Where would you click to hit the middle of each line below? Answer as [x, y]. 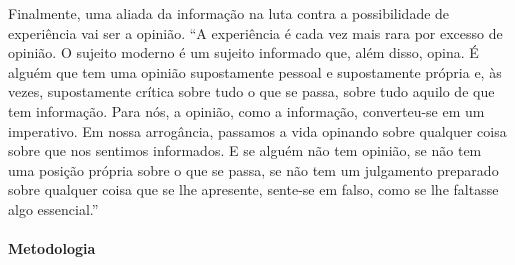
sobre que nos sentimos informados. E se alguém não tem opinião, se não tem [245, 150]
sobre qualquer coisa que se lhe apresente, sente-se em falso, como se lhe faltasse [253, 189]
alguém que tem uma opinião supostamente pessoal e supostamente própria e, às [255, 71]
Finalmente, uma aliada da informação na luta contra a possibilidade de [229, 13]
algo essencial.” [53, 208]
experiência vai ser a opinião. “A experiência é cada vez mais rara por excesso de [255, 32]
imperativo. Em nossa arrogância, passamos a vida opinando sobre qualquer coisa [257, 130]
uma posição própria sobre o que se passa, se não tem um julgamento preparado [253, 169]
